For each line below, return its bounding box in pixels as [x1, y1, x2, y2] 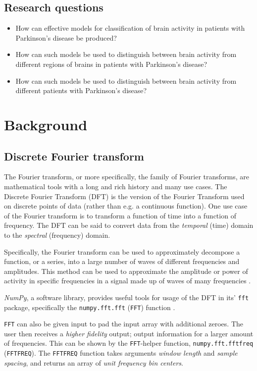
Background [4, 114, 88, 134]
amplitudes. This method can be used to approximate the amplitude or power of [4, 265, 248, 276]
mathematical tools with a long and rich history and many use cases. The [4, 181, 227, 191]
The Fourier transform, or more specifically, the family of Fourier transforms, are [4, 171, 250, 182]
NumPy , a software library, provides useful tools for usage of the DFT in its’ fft [4, 292, 249, 302]
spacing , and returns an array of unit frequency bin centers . [4, 357, 183, 368]
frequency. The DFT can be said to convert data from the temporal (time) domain [4, 220, 254, 230]
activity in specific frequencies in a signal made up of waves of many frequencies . [4, 275, 251, 286]
